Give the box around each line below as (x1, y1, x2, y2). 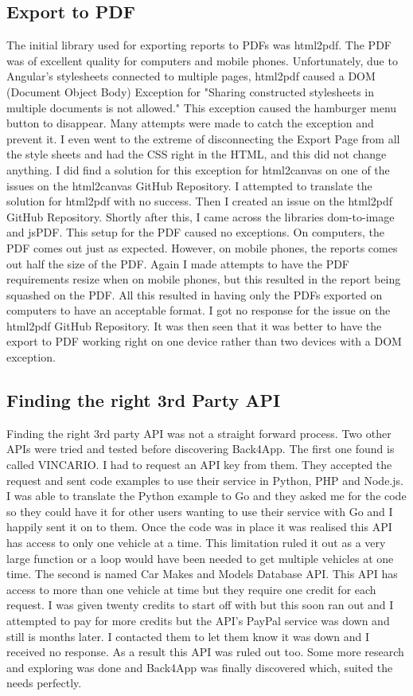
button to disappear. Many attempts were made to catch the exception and (6, 115, 374, 131)
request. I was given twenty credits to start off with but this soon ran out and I (6, 596, 394, 613)
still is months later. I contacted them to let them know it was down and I (6, 628, 370, 644)
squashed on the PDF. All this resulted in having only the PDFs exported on (6, 286, 383, 303)
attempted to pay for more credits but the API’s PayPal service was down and (6, 612, 390, 628)
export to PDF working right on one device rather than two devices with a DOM (6, 333, 402, 350)
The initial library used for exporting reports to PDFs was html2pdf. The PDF (6, 37, 392, 53)
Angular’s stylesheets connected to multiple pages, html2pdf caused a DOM (6, 68, 376, 84)
